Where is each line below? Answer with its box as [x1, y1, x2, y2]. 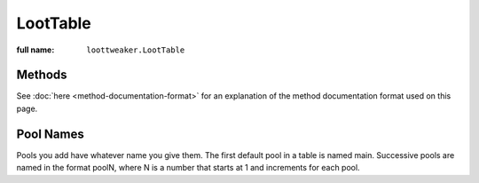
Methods [16, 68, 67, 83]
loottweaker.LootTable [86, 44, 185, 55]
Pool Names [16, 126, 84, 141]
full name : [16, 44, 55, 55]
